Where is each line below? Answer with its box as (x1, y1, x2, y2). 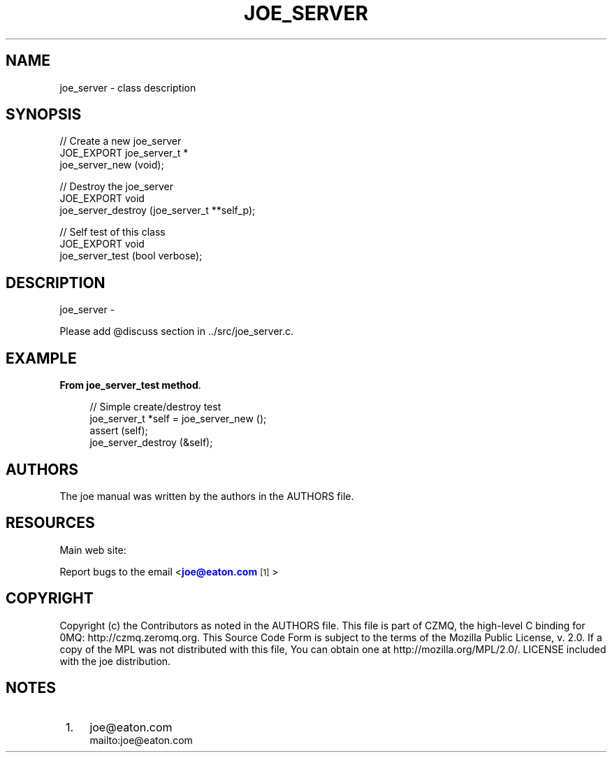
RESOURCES (6, 514, 95, 532)
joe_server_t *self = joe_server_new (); (89, 413, 267, 425)
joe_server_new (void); (59, 159, 164, 171)
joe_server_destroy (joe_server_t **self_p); (59, 204, 256, 217)
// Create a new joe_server (59, 135, 182, 148)
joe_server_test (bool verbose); (59, 250, 203, 262)
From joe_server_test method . (59, 379, 201, 392)
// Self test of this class (59, 226, 166, 238)
